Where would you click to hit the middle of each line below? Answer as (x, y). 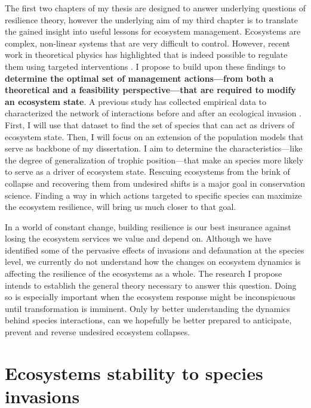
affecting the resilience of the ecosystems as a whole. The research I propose (144, 273)
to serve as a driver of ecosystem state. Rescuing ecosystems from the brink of (147, 171)
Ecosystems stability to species (134, 373)
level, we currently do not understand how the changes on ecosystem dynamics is (153, 262)
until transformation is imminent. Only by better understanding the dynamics (148, 308)
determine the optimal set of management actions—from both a (139, 78)
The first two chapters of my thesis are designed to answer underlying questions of (155, 8)
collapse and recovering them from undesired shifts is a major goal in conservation (155, 183)
